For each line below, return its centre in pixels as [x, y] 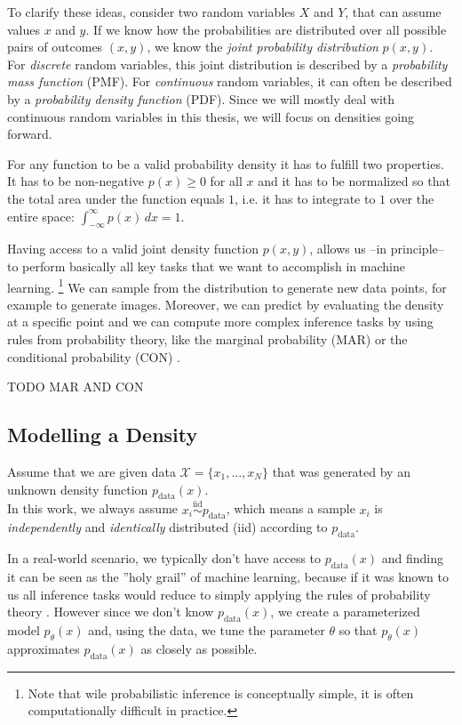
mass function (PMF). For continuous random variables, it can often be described [230, 81]
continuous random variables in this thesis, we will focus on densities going [211, 116]
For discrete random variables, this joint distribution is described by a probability [227, 64]
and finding [412, 558]
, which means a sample [291, 508]
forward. [30, 134]
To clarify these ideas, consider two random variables [151, 12]
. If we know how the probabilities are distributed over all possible [266, 29]
